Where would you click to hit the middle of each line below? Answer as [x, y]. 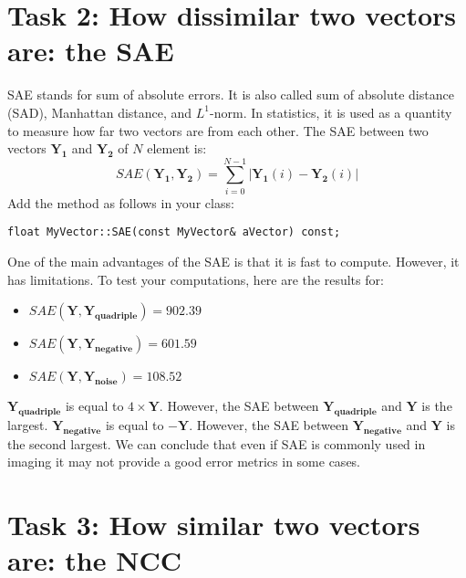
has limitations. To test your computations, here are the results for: [196, 279]
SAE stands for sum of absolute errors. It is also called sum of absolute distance [231, 95]
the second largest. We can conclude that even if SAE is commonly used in [217, 443]
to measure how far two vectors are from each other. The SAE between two [218, 130]
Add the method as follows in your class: [121, 202]
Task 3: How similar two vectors [214, 525]
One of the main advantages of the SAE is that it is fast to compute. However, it [233, 262]
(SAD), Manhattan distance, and [100, 112]
